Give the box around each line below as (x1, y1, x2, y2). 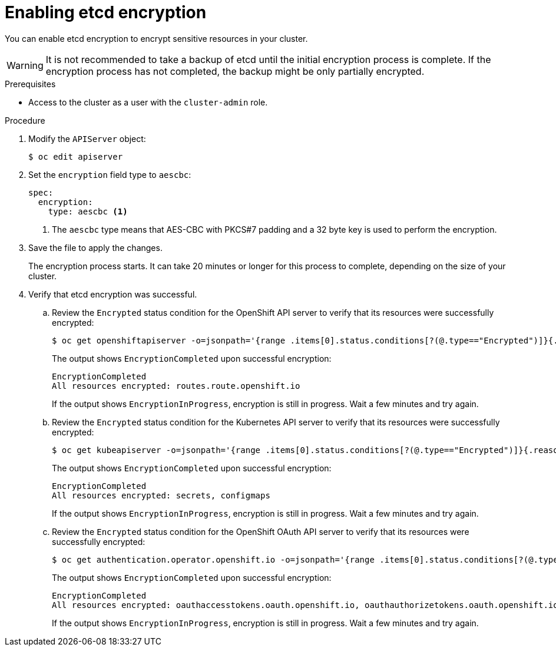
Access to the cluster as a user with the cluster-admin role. (28, 97, 268, 107)
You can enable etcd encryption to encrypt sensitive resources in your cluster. (5, 33, 308, 44)
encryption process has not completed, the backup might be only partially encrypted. (45, 65, 425, 77)
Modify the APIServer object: (28, 133, 146, 144)
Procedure (5, 115, 45, 125)
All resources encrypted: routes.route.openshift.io (52, 381, 300, 391)
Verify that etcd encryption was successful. (28, 289, 197, 299)
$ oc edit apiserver (28, 151, 123, 161)
